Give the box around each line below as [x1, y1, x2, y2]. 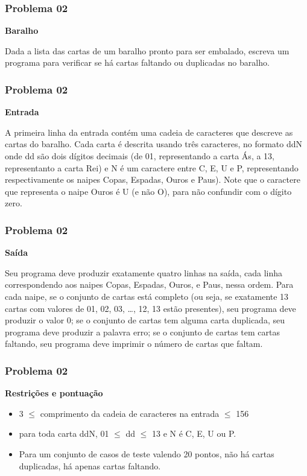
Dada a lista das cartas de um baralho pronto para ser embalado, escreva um [5, 44, 290, 57]
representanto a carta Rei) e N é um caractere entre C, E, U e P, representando [5, 161, 299, 174]
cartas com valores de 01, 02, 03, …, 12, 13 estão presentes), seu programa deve [5, 302, 296, 314]
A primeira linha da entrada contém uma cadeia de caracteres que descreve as [5, 125, 293, 138]
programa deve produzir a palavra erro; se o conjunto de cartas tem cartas [5, 325, 280, 338]
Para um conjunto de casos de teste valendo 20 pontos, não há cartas [19, 447, 274, 460]
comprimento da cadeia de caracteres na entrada [40, 407, 220, 419]
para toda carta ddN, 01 [19, 427, 109, 440]
